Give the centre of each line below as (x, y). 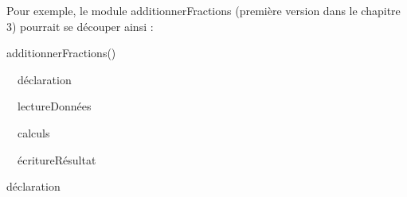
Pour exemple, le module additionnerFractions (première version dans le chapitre (203, 10)
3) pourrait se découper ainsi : (80, 26)
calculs (33, 132)
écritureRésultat (57, 159)
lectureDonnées (54, 106)
